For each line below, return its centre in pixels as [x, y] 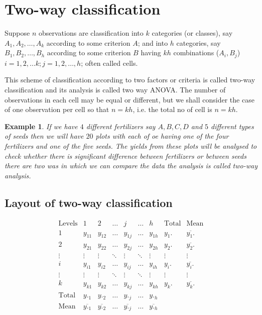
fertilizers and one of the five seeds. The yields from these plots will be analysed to [131, 145]
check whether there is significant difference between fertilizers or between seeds [125, 155]
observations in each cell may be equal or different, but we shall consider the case [129, 99]
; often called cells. [109, 63]
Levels [68, 223]
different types [232, 126]
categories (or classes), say [192, 33]
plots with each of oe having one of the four [162, 136]
